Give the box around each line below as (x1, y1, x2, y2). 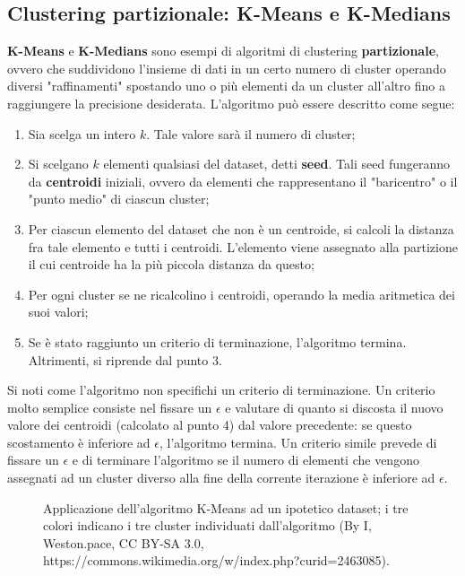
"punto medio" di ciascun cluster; (28, 189, 210, 208)
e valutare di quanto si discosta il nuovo (225, 397, 443, 416)
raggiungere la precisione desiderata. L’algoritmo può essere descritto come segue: (7, 93, 455, 112)
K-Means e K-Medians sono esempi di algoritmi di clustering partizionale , (7, 41, 439, 60)
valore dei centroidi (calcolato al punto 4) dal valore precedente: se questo (7, 415, 412, 434)
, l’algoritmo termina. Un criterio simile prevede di (159, 432, 437, 451)
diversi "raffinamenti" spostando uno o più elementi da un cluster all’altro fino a (7, 76, 445, 95)
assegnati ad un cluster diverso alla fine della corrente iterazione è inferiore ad (7, 468, 435, 487)
